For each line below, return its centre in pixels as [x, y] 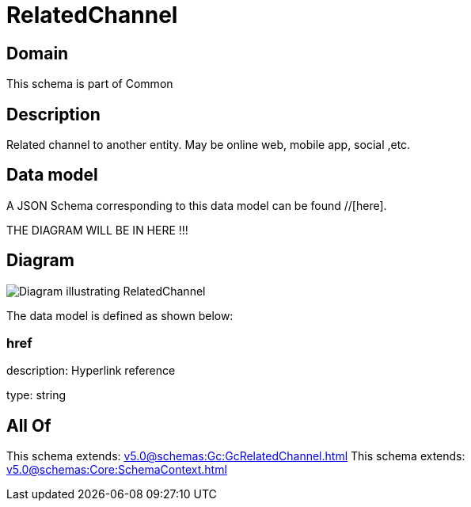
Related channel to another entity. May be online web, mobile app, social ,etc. [209, 145]
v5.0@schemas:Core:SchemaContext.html [117, 470]
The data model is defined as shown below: [120, 315]
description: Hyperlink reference [91, 371]
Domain [38, 53]
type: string [36, 395]
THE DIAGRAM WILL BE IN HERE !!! [97, 230]
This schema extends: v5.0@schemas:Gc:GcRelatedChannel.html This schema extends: [236, 456]
